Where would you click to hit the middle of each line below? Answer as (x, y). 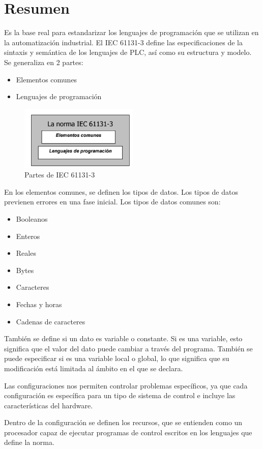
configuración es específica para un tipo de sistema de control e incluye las (120, 395)
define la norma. (29, 442)
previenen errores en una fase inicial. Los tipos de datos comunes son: (112, 202)
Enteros (28, 236)
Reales (26, 253)
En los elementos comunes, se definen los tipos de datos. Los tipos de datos (121, 191)
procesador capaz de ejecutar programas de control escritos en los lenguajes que (128, 432)
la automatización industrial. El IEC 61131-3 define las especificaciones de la (123, 42)
